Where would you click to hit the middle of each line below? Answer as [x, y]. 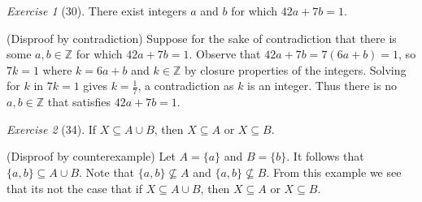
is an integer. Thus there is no [322, 86]
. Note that [107, 172]
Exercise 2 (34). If [52, 129]
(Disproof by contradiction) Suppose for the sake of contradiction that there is [202, 38]
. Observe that [225, 54]
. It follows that [325, 156]
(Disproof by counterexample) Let [91, 156]
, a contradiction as [186, 86]
